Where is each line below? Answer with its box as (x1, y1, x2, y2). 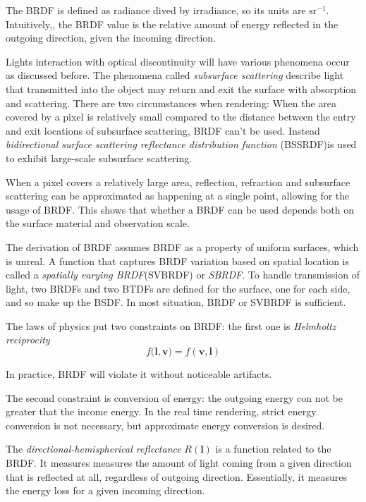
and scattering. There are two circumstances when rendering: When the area (6, 95, 337, 110)
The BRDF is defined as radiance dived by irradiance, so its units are (6, 3, 306, 17)
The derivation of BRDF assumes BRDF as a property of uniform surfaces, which (6, 239, 359, 254)
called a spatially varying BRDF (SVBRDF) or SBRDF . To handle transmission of (6, 267, 360, 282)
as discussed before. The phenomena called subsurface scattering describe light (6, 68, 344, 82)
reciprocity (6, 332, 50, 347)
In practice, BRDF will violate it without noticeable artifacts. (6, 367, 272, 381)
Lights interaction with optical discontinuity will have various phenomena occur (6, 54, 350, 68)
